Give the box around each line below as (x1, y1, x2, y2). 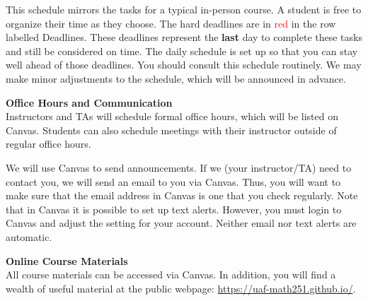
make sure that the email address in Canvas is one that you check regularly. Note (6, 188, 358, 203)
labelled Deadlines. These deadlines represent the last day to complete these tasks (6, 30, 362, 45)
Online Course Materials (6, 253, 128, 268)
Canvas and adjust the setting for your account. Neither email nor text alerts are (6, 216, 357, 230)
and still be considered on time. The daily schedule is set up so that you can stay (6, 43, 358, 58)
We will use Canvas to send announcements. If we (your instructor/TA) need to (6, 160, 352, 175)
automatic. (6, 229, 52, 244)
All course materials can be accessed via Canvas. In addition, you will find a (6, 267, 336, 282)
